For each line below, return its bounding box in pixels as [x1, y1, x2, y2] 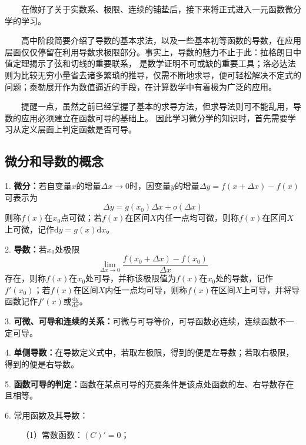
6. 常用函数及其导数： [5, 409, 88, 421]
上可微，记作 [5, 222, 54, 235]
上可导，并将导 [242, 283, 300, 295]
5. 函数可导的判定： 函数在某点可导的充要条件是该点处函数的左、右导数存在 [5, 377, 294, 390]
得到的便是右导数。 [5, 357, 79, 370]
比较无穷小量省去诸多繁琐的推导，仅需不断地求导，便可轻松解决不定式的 [21, 68, 301, 81]
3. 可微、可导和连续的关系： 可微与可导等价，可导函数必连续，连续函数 [5, 315, 278, 327]
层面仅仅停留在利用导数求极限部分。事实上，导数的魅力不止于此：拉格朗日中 [5, 45, 301, 58]
